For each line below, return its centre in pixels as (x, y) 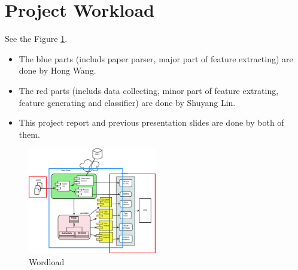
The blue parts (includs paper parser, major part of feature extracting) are (156, 58)
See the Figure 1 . (36, 39)
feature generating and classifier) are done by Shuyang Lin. (127, 102)
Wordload (47, 262)
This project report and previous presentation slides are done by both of (151, 122)
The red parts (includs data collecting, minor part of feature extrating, (149, 90)
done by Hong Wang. (57, 70)
